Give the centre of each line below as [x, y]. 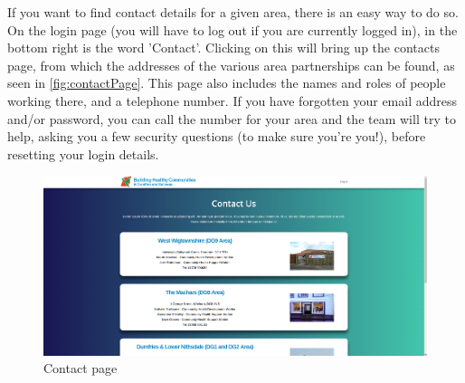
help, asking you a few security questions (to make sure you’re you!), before [217, 136]
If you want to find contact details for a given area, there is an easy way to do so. [233, 12]
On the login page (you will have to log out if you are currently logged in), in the [232, 29]
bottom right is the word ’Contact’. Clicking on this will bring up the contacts [223, 48]
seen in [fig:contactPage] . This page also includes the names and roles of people [227, 83]
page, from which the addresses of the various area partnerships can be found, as [231, 65]
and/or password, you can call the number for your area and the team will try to [232, 118]
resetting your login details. [83, 153]
